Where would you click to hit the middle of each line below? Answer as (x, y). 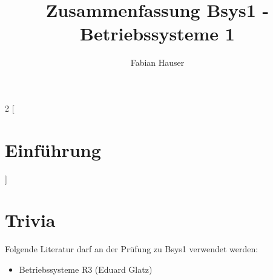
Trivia (30, 220)
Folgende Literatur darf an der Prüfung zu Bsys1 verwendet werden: (132, 249)
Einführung (53, 149)
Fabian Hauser (157, 62)
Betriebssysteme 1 (157, 33)
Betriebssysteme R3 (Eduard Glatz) (86, 269)
